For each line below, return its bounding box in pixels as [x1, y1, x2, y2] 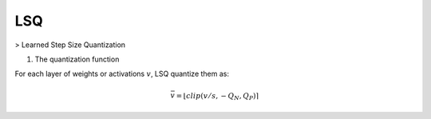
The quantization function [34, 54, 120, 64]
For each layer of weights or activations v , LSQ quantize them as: [14, 69, 229, 79]
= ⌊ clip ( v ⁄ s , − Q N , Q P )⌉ [176, 91, 259, 101]
